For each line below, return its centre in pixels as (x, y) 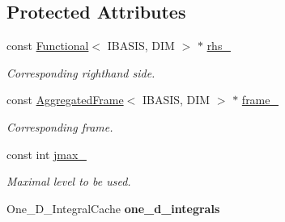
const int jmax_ (47, 154)
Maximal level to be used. (69, 181)
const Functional (48, 46)
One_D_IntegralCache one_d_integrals (113, 208)
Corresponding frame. (60, 126)
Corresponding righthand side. (81, 72)
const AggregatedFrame (65, 100)
